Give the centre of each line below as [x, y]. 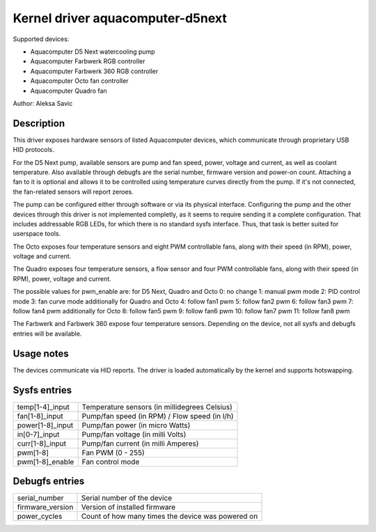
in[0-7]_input [38, 434]
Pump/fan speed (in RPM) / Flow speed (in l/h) [158, 416]
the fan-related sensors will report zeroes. [73, 191]
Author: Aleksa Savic [43, 103]
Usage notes [41, 353]
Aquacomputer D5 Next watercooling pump [93, 52]
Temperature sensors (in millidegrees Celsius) [157, 407]
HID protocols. [34, 150]
